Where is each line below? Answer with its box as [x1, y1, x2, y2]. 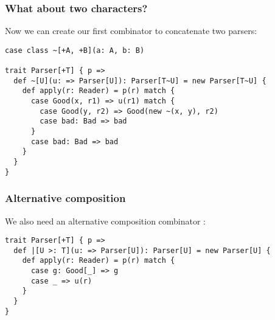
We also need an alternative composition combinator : [5, 214, 206, 227]
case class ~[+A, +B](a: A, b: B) [5, 46, 145, 55]
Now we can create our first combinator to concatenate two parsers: [5, 24, 257, 37]
